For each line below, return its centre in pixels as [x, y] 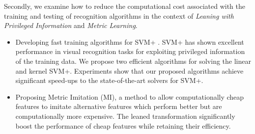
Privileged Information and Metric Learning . [71, 25]
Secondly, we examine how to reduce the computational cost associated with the [125, 6]
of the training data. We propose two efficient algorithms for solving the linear [133, 61]
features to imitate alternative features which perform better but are [119, 106]
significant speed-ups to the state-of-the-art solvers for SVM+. [109, 80]
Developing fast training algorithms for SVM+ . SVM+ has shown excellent [130, 41]
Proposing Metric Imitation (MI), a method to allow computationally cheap [130, 96]
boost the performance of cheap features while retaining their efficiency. [123, 125]
